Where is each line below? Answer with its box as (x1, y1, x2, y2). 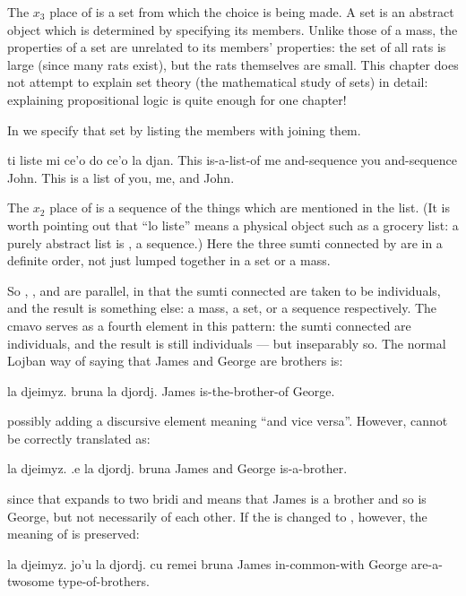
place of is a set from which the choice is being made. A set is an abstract (49, 3, 454, 21)
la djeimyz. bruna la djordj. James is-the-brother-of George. (7, 381, 335, 400)
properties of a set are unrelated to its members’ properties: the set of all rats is (7, 38, 446, 56)
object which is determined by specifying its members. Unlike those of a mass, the (7, 20, 458, 39)
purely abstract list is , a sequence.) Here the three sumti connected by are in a (7, 233, 443, 252)
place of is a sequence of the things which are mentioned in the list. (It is (49, 198, 450, 217)
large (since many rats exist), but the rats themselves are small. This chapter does (7, 55, 459, 73)
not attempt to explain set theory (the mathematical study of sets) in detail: (7, 73, 428, 91)
